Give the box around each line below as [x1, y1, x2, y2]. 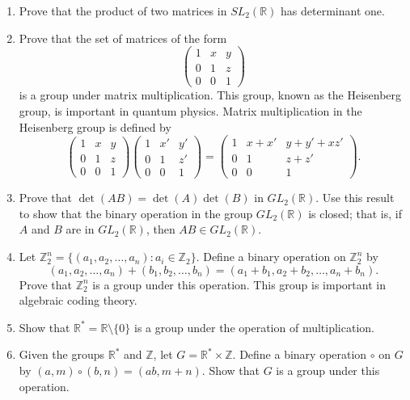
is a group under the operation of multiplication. [134, 318, 374, 335]
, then [146, 221, 175, 238]
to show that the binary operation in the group [19, 204, 253, 221]
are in [66, 221, 95, 238]
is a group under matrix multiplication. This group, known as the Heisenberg [19, 86, 402, 103]
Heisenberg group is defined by [19, 118, 171, 135]
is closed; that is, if [308, 204, 402, 221]
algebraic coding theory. [19, 292, 137, 309]
